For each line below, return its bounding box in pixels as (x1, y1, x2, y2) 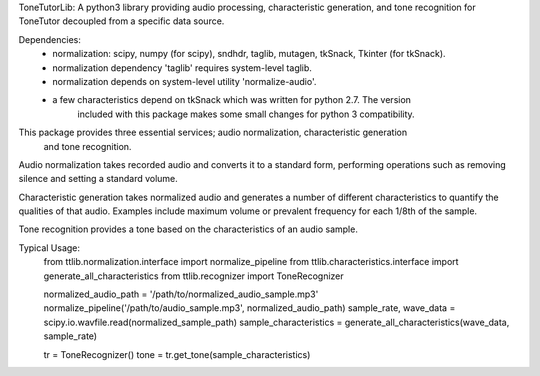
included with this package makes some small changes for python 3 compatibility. (77, 108, 415, 120)
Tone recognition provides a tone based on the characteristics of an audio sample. (18, 223, 359, 235)
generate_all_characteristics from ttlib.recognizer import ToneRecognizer (43, 270, 344, 282)
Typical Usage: (18, 241, 80, 254)
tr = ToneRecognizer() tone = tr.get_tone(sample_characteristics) (43, 348, 311, 360)
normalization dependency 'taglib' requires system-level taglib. (52, 61, 312, 74)
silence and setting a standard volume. (18, 173, 179, 185)
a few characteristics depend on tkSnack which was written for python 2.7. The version (52, 94, 412, 106)
